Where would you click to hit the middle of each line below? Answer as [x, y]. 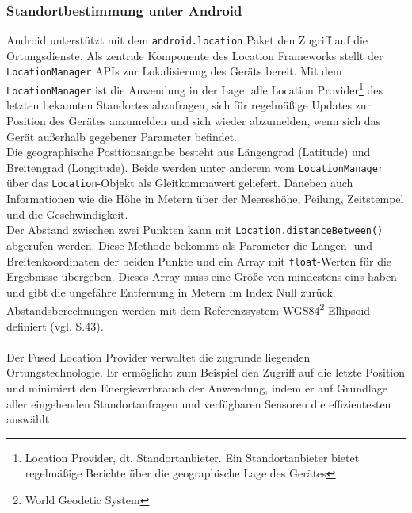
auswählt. [30, 419]
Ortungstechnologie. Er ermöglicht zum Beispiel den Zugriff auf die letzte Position [206, 372]
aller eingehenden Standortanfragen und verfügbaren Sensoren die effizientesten [199, 403]
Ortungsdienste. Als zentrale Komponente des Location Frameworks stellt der [195, 55]
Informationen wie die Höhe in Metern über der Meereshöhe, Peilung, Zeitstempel [205, 199]
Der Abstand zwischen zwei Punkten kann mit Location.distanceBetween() [195, 230]
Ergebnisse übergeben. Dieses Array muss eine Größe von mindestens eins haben [202, 276]
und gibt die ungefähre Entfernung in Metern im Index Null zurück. [171, 291]
